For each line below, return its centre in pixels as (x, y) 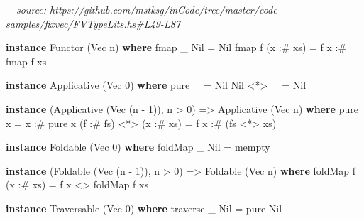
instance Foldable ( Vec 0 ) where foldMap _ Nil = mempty (138, 147)
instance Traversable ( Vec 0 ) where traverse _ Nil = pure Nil (144, 208)
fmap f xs (26, 61)
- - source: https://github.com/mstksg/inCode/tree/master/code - (143, 9)
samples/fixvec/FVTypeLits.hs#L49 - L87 (93, 23)
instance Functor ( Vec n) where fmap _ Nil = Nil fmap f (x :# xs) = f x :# (176, 47)
